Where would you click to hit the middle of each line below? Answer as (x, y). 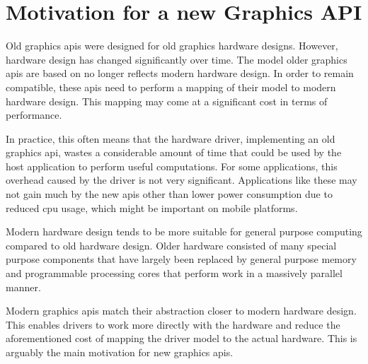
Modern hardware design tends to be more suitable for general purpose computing (184, 231)
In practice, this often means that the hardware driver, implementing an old (171, 138)
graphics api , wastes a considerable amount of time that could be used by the (174, 152)
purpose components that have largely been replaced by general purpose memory (181, 259)
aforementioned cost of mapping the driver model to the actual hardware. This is (182, 338)
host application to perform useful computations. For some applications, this (172, 166)
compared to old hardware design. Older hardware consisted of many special (171, 245)
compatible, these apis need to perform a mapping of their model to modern (171, 87)
